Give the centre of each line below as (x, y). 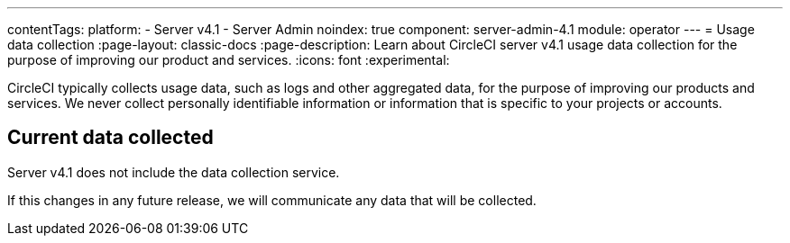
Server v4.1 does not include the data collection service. (174, 172)
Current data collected (110, 138)
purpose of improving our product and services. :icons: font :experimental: (229, 60)
